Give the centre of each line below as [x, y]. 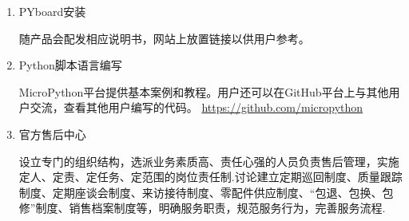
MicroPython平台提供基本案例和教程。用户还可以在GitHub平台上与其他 [204, 91]
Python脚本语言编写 [70, 65]
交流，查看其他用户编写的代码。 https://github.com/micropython [197, 107]
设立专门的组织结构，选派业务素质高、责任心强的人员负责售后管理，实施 [209, 161]
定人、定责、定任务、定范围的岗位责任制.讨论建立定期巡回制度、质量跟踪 [210, 177]
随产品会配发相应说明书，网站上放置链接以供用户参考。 [164, 38]
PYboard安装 [52, 11]
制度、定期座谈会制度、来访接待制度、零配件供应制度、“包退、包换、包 [206, 192]
